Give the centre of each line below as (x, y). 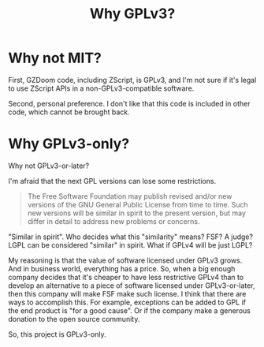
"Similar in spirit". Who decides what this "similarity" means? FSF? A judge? (131, 237)
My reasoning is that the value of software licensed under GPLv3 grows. (125, 260)
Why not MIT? (55, 58)
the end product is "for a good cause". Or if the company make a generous (129, 310)
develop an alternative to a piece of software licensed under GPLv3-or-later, (132, 285)
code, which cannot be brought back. (69, 112)
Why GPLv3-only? (69, 144)
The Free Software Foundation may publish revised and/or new (130, 196)
